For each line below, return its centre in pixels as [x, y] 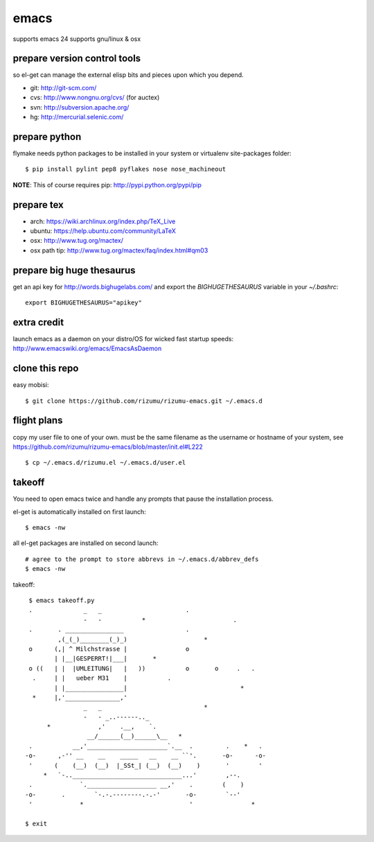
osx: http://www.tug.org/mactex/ [77, 241]
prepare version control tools [77, 59]
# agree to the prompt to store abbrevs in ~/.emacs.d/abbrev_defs [142, 559]
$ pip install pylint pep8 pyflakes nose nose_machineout [126, 169]
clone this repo [46, 369]
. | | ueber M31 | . [102, 678]
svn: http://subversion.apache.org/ [80, 107]
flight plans [38, 421]
